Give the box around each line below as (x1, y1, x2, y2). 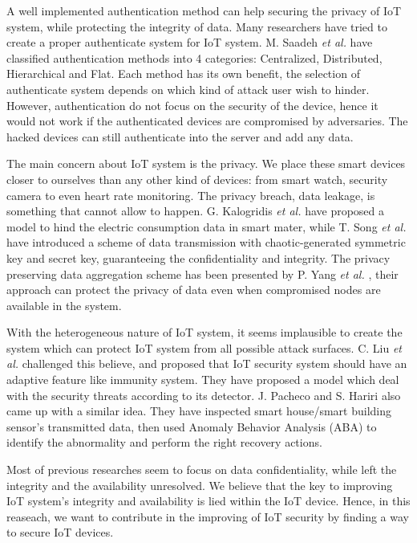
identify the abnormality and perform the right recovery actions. (6, 434, 322, 451)
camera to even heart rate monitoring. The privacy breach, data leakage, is (6, 186, 375, 203)
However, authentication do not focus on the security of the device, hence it (6, 96, 379, 113)
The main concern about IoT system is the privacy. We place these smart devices (6, 155, 406, 172)
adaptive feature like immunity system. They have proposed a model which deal (6, 371, 399, 388)
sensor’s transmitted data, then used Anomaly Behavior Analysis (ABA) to (6, 418, 377, 435)
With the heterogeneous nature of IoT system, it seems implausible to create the (6, 324, 403, 341)
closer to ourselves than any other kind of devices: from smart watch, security (6, 170, 388, 187)
